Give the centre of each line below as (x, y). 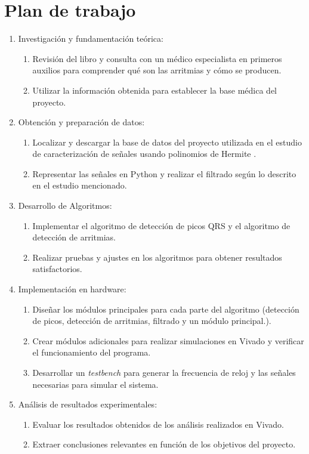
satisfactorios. (57, 269)
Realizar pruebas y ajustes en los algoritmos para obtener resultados (157, 257)
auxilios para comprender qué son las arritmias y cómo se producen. (157, 70)
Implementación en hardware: (72, 289)
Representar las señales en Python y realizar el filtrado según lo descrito (164, 173)
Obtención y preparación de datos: (81, 122)
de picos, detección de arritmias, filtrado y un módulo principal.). (152, 321)
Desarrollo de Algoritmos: (65, 206)
